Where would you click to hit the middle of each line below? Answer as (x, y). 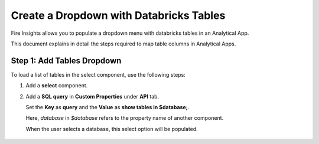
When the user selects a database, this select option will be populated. (112, 129)
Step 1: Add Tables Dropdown (66, 60)
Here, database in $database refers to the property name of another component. (125, 118)
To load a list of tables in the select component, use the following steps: (98, 74)
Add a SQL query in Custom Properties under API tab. (92, 96)
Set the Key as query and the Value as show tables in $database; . (108, 107)
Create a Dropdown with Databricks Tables (118, 15)
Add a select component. (57, 86)
